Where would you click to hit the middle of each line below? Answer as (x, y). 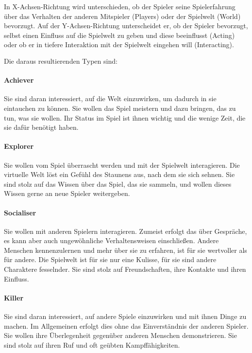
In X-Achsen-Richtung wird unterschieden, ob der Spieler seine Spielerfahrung (120, 6)
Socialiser (20, 212)
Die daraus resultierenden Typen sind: (61, 61)
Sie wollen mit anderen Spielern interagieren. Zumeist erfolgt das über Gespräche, (126, 231)
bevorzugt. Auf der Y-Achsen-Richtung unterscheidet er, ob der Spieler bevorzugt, (126, 26)
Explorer (19, 146)
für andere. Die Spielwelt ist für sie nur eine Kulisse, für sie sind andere (110, 259)
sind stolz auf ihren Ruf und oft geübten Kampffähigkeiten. (92, 344)
